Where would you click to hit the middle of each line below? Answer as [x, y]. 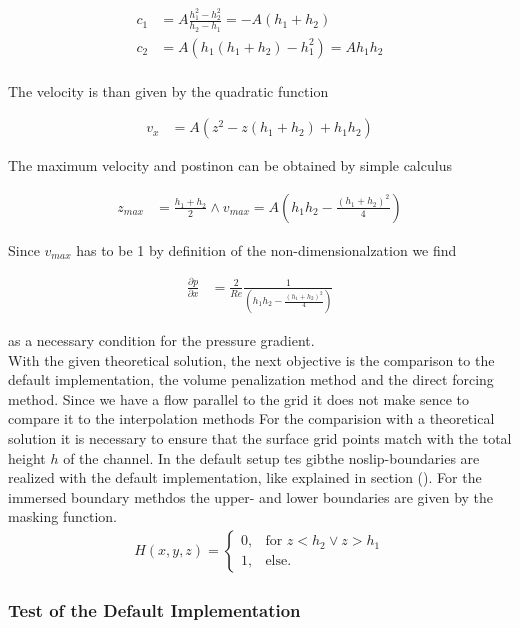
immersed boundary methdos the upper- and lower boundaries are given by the [251, 496]
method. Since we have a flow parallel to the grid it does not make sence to [239, 398]
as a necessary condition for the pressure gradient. [161, 340]
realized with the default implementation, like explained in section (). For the [245, 477]
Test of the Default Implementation [154, 610]
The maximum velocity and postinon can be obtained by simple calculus [230, 165]
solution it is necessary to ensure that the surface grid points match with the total [260, 438]
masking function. [62, 516]
